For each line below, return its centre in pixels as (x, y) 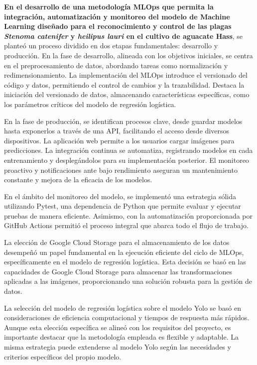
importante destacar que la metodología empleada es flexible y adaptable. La (121, 337)
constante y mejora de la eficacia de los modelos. (78, 180)
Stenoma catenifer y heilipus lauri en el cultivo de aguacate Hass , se (124, 36)
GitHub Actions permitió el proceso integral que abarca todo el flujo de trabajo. (126, 225)
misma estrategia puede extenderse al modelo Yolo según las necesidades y (118, 347)
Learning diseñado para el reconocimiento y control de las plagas (118, 26)
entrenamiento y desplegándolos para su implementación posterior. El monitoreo (127, 160)
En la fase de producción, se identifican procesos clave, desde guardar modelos (123, 121)
